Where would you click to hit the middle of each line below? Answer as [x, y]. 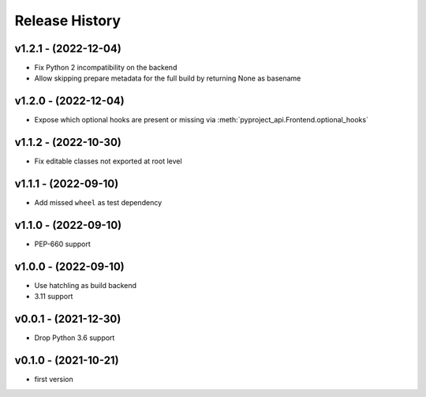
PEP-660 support [62, 244]
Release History [68, 21]
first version [54, 380]
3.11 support [54, 297]
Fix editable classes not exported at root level [108, 161]
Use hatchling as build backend [86, 285]
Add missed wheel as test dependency [98, 203]
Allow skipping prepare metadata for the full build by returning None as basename [168, 78]
